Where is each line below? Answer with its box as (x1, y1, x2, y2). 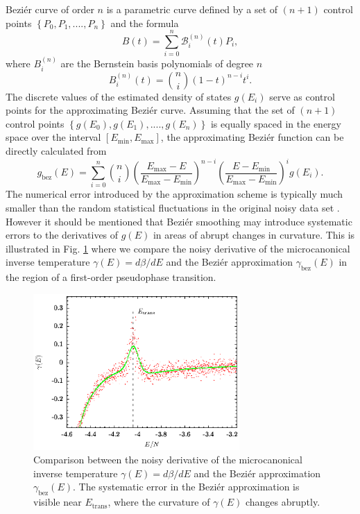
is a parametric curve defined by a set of (106, 2, 278, 16)
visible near (33, 495, 82, 509)
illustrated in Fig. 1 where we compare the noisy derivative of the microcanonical (6, 241, 350, 255)
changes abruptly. (245, 495, 320, 509)
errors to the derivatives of (6, 228, 119, 242)
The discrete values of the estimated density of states (6, 89, 232, 103)
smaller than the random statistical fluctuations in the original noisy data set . (6, 200, 340, 214)
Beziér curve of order (6, 2, 94, 16)
